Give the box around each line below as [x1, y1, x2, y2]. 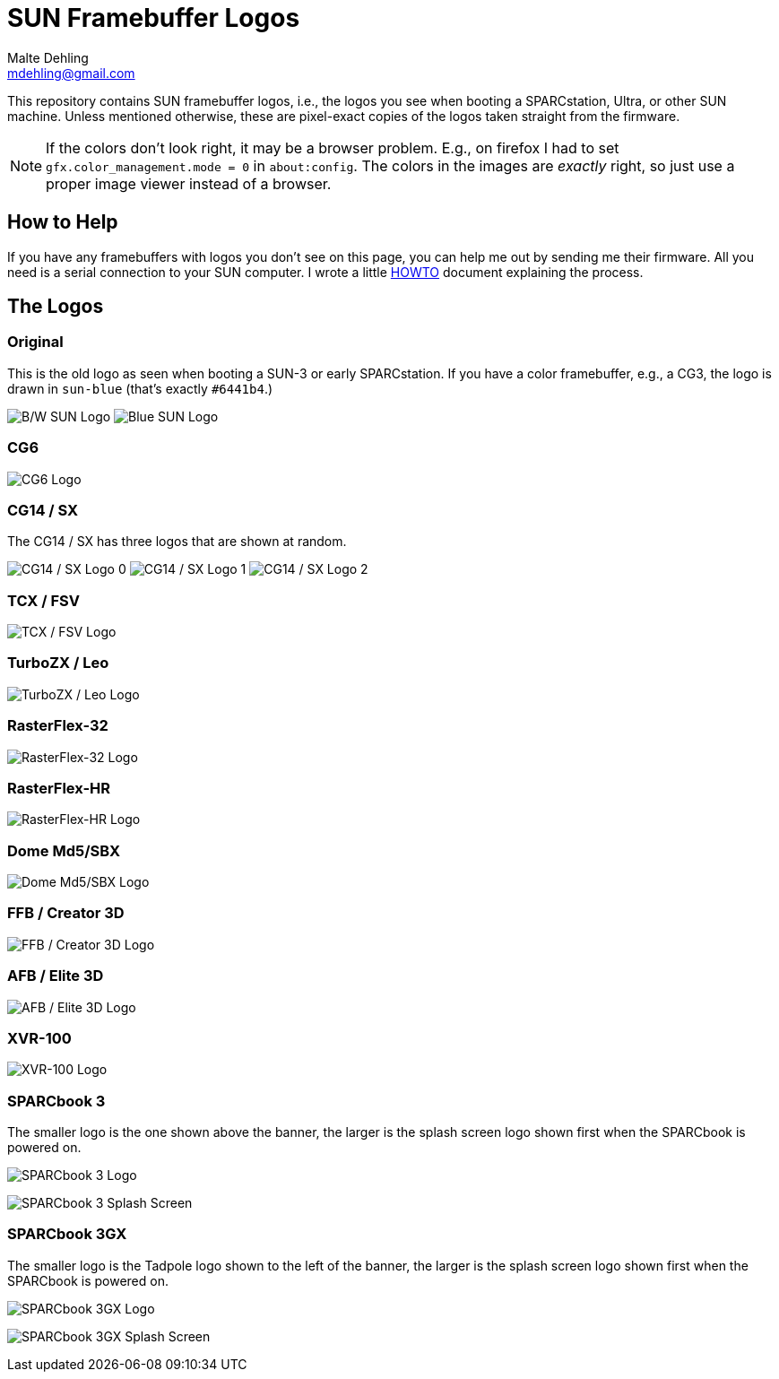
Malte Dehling [7, 49, 89, 65]
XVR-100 [7, 1028, 72, 1047]
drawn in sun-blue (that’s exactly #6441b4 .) [7, 380, 273, 396]
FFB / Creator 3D [7, 904, 125, 923]
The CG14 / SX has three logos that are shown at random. [7, 533, 347, 550]
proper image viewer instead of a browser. [46, 174, 332, 193]
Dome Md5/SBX [7, 841, 121, 860]
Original [7, 333, 64, 351]
